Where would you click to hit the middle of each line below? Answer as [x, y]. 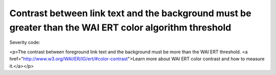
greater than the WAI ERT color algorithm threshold [120, 27]
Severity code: [25, 43]
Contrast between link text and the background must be [130, 13]
